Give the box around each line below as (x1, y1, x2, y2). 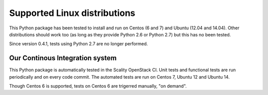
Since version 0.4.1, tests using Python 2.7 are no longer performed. (9, 41, 148, 47)
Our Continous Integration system (9, 54, 117, 62)
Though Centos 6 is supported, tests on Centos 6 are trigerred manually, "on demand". (9, 83, 187, 89)
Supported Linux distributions (9, 7, 135, 18)
